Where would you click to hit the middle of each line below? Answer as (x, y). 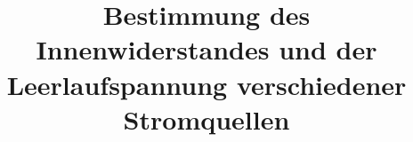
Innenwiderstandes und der (206, 49)
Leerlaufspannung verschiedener (206, 84)
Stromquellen (206, 118)
